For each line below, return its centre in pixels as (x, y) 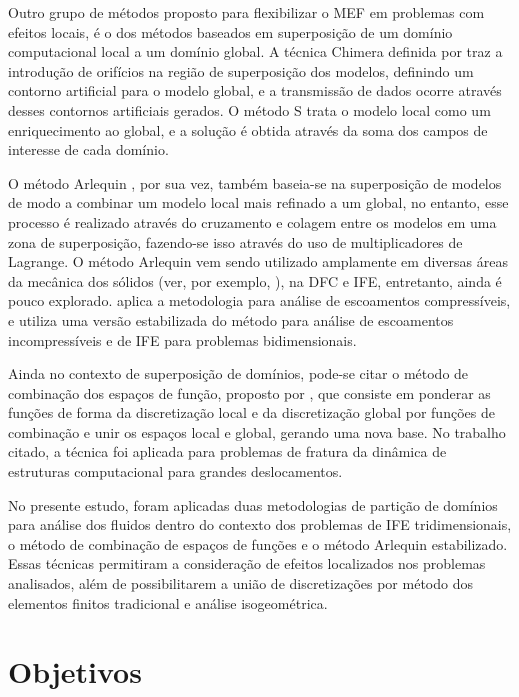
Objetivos (75, 671)
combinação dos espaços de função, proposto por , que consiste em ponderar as (249, 392)
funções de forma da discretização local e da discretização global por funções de (251, 412)
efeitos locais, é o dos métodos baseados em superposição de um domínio (230, 31)
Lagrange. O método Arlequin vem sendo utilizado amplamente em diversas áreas (258, 261)
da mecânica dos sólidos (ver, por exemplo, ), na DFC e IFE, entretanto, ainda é (255, 280)
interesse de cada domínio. (88, 149)
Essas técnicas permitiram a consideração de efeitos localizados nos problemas (247, 563)
